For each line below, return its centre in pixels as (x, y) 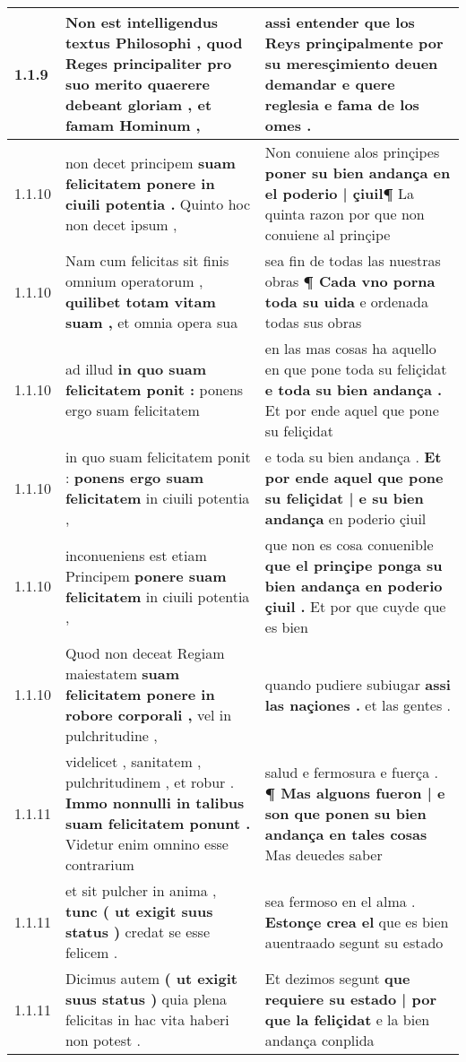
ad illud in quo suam (136, 369)
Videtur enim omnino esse (147, 844)
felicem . (91, 952)
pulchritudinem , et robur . (150, 782)
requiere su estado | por (351, 999)
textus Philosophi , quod (154, 43)
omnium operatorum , (134, 281)
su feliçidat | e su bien (344, 498)
